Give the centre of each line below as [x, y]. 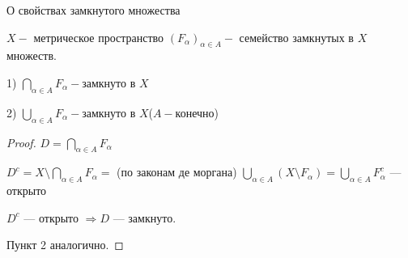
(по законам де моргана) [177, 172]
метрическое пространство [99, 37]
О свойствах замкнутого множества [93, 10]
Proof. [21, 142]
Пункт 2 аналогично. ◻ [65, 245]
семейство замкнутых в [296, 37]
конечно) [197, 112]
